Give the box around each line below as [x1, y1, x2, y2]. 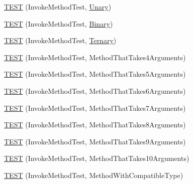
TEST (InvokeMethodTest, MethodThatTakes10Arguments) [4, 153, 189, 163]
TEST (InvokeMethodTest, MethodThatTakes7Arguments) [4, 102, 186, 113]
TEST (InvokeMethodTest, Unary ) [4, 2, 112, 12]
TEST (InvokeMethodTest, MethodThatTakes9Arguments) [4, 136, 186, 146]
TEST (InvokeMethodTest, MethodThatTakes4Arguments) [4, 52, 186, 62]
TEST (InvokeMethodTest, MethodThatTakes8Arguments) [4, 119, 186, 130]
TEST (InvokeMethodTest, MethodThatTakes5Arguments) [4, 69, 186, 79]
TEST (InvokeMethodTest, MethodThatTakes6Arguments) [4, 85, 186, 96]
